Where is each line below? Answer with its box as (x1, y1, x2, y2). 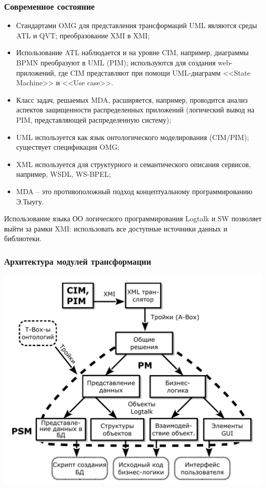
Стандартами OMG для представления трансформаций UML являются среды (16, 20, 257, 31)
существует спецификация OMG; (16, 142, 120, 152)
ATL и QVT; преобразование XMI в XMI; (16, 30, 150, 40)
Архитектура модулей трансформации (4, 254, 151, 267)
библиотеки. (4, 233, 42, 244)
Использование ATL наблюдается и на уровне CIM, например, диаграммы (16, 47, 249, 58)
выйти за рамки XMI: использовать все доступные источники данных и (4, 223, 228, 234)
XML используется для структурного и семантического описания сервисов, (16, 158, 251, 169)
